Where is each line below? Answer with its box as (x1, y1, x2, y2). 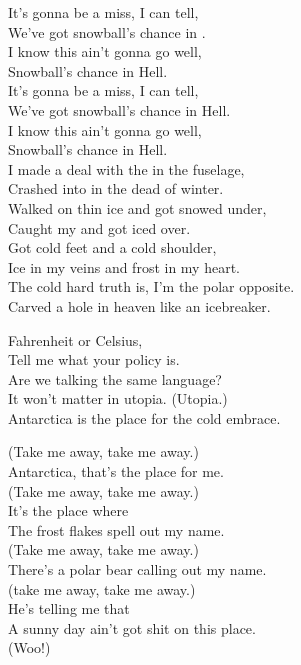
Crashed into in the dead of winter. (8, 178, 224, 199)
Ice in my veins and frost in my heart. (8, 256, 240, 277)
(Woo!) (8, 637, 51, 658)
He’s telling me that (8, 598, 130, 619)
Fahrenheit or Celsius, (8, 329, 143, 350)
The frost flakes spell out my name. (8, 519, 225, 540)
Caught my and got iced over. (8, 217, 191, 238)
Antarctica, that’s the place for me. (8, 461, 224, 482)
